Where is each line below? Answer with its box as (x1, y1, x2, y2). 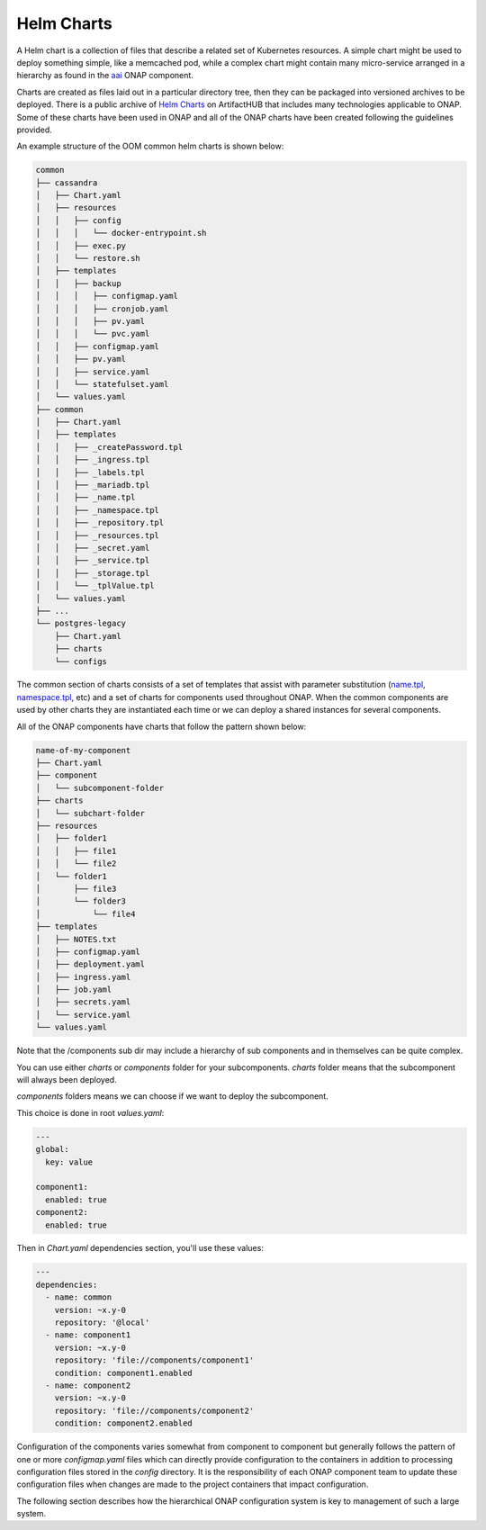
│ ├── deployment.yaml (35, 959, 146, 969)
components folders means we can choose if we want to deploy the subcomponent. (16, 1091, 328, 1102)
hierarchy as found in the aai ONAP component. (16, 70, 193, 81)
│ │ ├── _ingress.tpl (35, 454, 150, 465)
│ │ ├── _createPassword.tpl (35, 442, 184, 452)
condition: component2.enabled (54, 1418, 193, 1428)
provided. (16, 124, 53, 135)
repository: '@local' (54, 1318, 150, 1327)
